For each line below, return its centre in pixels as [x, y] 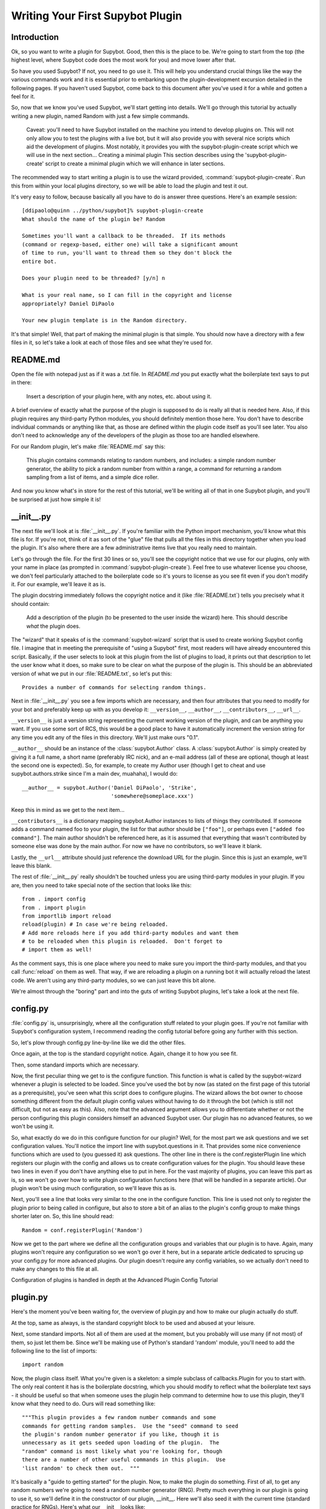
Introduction [35, 37]
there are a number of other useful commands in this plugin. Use [124, 1460]
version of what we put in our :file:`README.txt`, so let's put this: [91, 674]
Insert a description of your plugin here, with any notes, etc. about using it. [119, 396]
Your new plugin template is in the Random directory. [105, 321]
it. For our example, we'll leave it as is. [58, 584]
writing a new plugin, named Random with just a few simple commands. [100, 116]
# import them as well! [57, 950]
